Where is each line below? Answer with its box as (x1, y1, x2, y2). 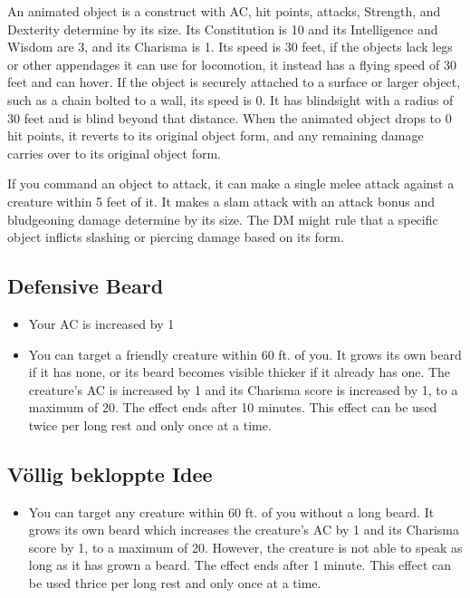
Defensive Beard (7, 272, 164, 300)
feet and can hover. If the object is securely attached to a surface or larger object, (7, 72, 461, 92)
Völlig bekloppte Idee (7, 459, 213, 487)
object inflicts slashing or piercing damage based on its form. (7, 227, 344, 246)
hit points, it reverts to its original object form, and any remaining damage (7, 126, 424, 145)
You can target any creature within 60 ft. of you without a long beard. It (28, 502, 435, 521)
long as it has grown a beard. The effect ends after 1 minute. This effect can (28, 555, 452, 574)
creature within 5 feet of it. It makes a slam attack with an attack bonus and (7, 191, 435, 210)
